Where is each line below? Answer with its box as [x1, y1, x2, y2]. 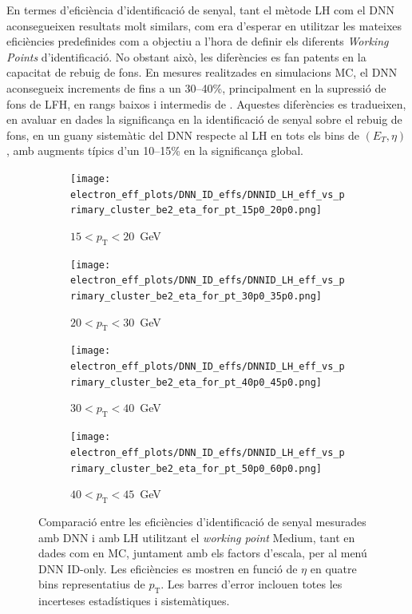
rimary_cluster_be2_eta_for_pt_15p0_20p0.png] [70, 204, 322, 216]
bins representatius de [38, 576, 145, 592]
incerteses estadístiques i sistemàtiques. [38, 592, 230, 609]
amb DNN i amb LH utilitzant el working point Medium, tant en [38, 529, 355, 545]
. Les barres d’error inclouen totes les [160, 576, 343, 592]
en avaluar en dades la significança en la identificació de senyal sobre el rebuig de [6, 111, 402, 128]
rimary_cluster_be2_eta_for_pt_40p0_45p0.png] [70, 376, 322, 388]
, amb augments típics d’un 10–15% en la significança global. [6, 142, 304, 159]
